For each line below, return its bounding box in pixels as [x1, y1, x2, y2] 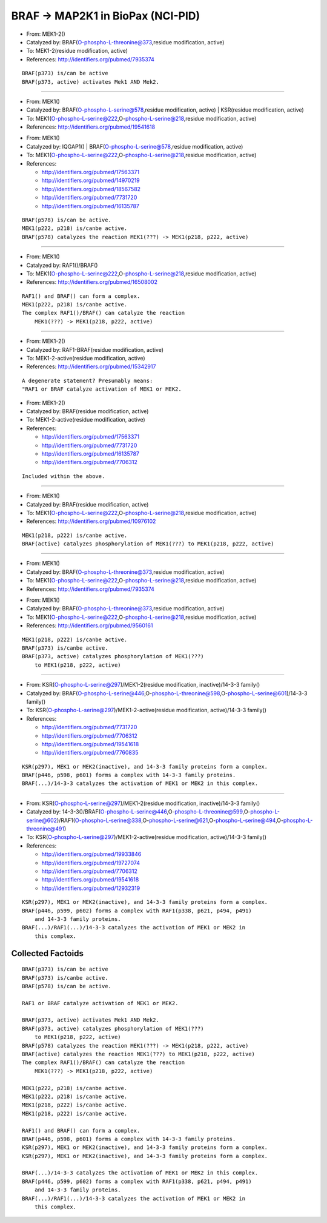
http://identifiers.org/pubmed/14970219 [41, 177, 140, 184]
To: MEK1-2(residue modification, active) [26, 47, 128, 55]
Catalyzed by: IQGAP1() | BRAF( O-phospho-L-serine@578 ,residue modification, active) [26, 143, 243, 150]
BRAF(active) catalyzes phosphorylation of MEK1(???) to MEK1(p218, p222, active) [22, 541, 274, 547]
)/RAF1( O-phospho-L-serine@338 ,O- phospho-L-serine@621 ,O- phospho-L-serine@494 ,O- [56, 817, 284, 824]
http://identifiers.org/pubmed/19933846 [41, 851, 142, 858]
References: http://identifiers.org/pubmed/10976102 [26, 517, 156, 525]
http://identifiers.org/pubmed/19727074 [41, 859, 140, 866]
